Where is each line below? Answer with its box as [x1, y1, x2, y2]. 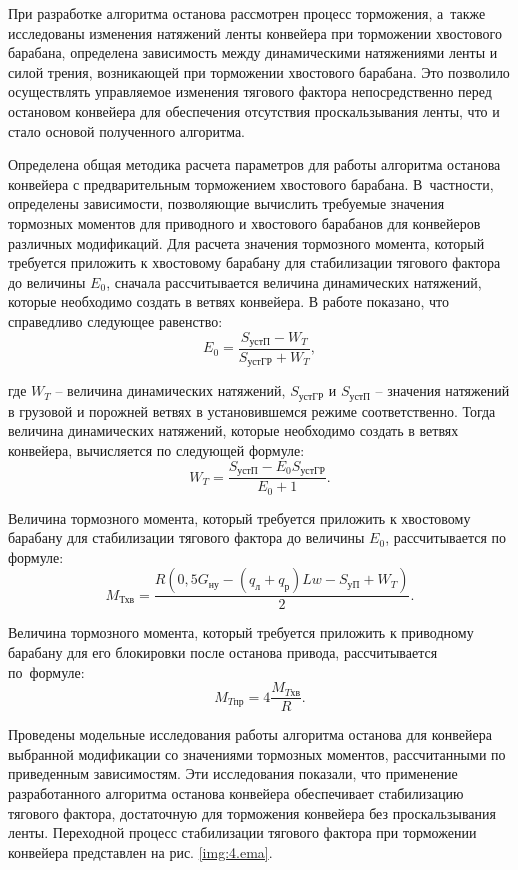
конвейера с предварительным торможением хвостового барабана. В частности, [8, 173, 494, 194]
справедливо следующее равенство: [8, 310, 223, 331]
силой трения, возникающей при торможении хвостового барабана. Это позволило [8, 61, 510, 82]
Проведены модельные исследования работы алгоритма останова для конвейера [8, 724, 492, 745]
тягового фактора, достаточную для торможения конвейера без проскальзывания [8, 802, 496, 823]
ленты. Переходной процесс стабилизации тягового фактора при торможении [8, 822, 477, 843]
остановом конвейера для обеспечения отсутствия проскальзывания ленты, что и [8, 100, 500, 121]
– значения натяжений [375, 380, 510, 401]
